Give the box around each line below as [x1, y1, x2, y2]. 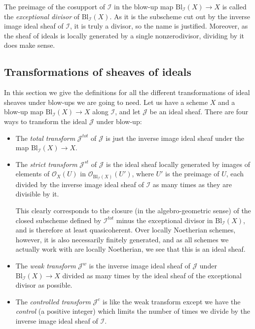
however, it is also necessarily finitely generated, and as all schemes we [15, 234, 229, 244]
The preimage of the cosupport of [4, 1, 106, 11]
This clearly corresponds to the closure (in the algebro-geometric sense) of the [15, 205, 251, 216]
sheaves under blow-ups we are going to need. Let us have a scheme [4, 97, 208, 107]
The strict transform [15, 159, 77, 169]
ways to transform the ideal [4, 116, 87, 126]
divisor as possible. [15, 280, 73, 290]
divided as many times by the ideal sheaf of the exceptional [62, 270, 242, 280]
